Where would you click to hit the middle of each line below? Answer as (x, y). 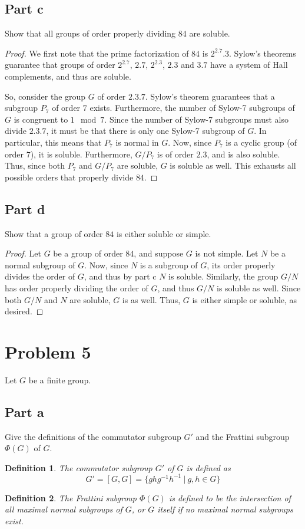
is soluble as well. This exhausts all (233, 165)
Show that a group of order (54, 233)
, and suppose (159, 253)
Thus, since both (35, 165)
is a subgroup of (169, 264)
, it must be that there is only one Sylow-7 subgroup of (145, 131)
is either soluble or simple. (164, 233)
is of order (175, 154)
